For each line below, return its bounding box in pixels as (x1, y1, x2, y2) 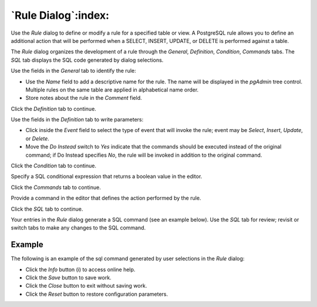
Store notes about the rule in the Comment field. (25, 95, 142, 102)
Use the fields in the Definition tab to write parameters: (11, 116, 144, 123)
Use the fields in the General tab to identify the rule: (11, 68, 136, 75)
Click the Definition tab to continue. (11, 105, 96, 112)
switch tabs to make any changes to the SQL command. (11, 224, 146, 231)
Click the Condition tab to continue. (11, 162, 97, 170)
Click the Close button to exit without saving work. (25, 282, 147, 289)
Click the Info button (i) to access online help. (25, 266, 136, 273)
